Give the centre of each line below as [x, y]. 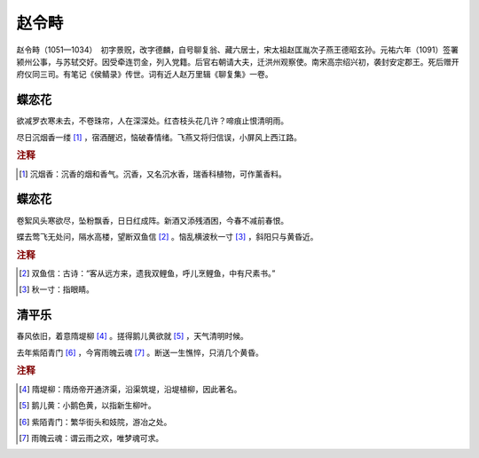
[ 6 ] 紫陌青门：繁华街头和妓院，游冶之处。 [95, 422]
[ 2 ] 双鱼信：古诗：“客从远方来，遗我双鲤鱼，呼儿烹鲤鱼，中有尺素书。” [147, 273]
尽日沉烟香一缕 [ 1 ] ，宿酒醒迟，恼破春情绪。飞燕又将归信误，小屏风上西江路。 [159, 137]
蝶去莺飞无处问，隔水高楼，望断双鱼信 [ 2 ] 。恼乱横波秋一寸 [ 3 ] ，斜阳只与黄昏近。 [167, 236]
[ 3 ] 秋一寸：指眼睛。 [57, 289]
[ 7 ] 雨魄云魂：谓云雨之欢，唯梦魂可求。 [91, 438]
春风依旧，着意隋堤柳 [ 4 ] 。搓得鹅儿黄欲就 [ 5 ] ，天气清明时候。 [132, 336]
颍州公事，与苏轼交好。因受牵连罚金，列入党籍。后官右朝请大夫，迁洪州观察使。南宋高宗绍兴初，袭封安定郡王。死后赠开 [238, 61]
